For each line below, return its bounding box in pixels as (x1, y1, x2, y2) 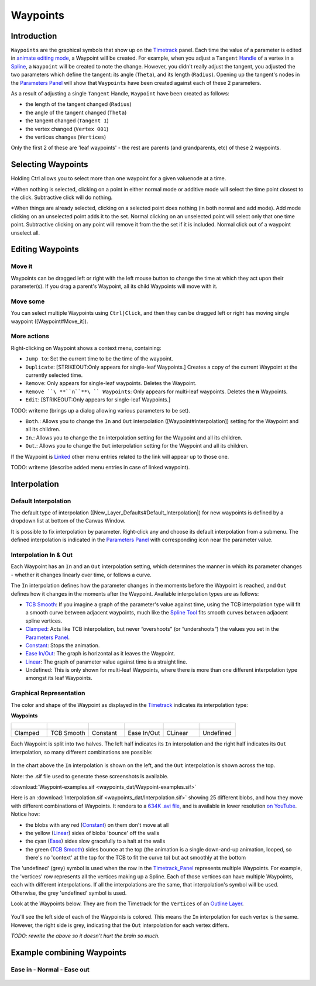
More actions (11, 332, 50, 341)
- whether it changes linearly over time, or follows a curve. (11, 571, 152, 578)
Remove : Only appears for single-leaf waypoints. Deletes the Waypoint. (25, 380, 197, 387)
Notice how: (11, 810, 40, 817)
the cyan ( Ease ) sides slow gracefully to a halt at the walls (25, 837, 166, 845)
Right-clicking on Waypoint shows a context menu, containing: (11, 344, 162, 351)
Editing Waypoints (11, 245, 79, 255)
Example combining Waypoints (11, 948, 127, 957)
